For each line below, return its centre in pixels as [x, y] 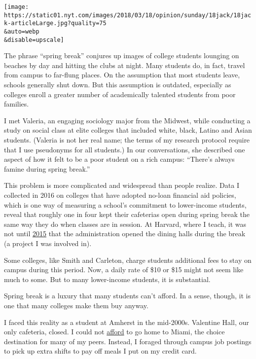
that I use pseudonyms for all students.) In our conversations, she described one [125, 149]
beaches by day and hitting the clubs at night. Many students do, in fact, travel [125, 65]
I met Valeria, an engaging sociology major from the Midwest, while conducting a [127, 120]
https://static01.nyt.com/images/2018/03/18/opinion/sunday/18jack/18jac [128, 15]
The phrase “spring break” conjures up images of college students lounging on [122, 55]
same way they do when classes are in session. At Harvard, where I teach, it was [125, 224]
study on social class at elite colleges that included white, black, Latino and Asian [128, 130]
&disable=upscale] [34, 40]
